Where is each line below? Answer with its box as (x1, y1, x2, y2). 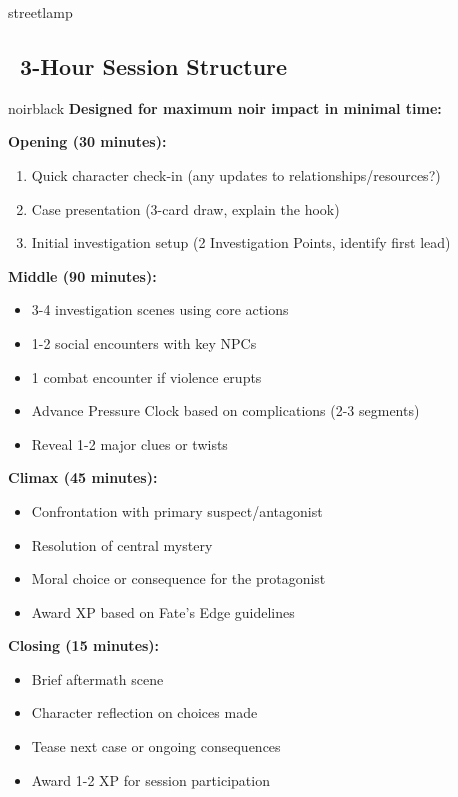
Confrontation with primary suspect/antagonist (31, 500, 323, 521)
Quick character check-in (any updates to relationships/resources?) (31, 164, 441, 185)
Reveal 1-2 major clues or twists (31, 433, 228, 454)
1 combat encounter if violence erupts (31, 366, 262, 387)
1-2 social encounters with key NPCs (31, 332, 257, 353)
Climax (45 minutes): (8, 467, 158, 488)
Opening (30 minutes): (8, 131, 167, 152)
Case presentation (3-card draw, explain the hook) (31, 198, 340, 219)
